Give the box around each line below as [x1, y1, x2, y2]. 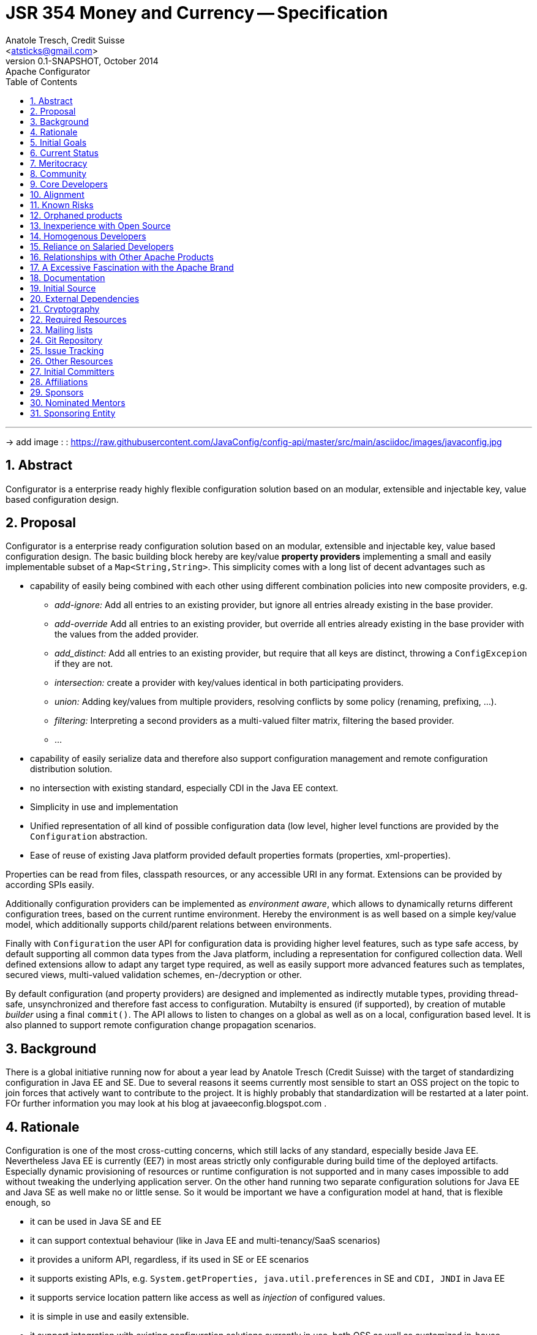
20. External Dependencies [30, 293, 140, 304]
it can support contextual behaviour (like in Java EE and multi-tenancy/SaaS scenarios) [30, 1235, 381, 1246]
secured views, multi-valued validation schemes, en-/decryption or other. [6, 969, 302, 980]
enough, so [6, 1197, 51, 1208]
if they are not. [54, 658, 113, 669]
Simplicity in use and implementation [30, 802, 178, 813]
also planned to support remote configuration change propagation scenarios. [6, 1020, 317, 1031]
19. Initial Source [30, 282, 96, 293]
